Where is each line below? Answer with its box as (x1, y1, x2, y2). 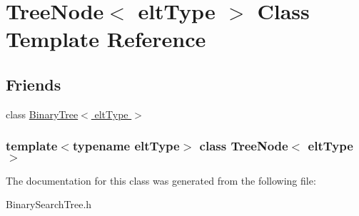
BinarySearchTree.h (6, 197, 92, 212)
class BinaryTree (6, 106, 79, 121)
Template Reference (6, 24, 206, 53)
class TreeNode (199, 137, 288, 155)
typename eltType (72, 137, 180, 155)
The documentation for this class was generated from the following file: (6, 173, 316, 187)
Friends (6, 73, 61, 95)
